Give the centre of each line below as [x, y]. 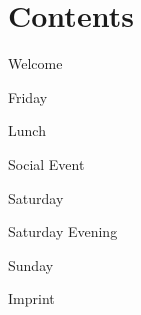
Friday [28, 96]
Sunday [31, 264]
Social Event [46, 163]
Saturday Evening [63, 231]
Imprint [31, 298]
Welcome [35, 63]
